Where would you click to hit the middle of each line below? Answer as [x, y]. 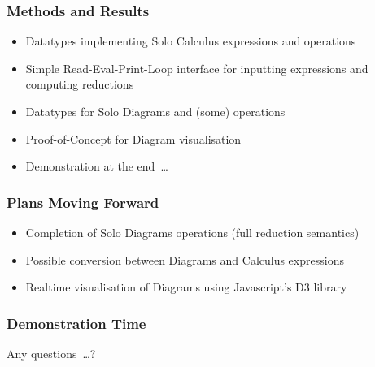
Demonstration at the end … [97, 166]
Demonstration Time [76, 323]
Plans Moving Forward [83, 202]
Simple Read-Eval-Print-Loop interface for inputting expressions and [197, 68]
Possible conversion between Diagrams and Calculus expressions [185, 259]
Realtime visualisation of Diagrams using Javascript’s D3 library [186, 287]
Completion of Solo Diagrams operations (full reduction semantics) [192, 232]
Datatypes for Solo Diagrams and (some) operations [155, 111]
